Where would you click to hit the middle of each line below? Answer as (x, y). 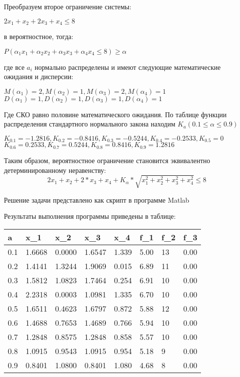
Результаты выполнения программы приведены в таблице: (90, 216)
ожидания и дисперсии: (39, 76)
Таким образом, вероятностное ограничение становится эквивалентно (107, 160)
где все (14, 67)
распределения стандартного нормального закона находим (90, 124)
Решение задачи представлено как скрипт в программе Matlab (97, 199)
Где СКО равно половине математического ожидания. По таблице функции (115, 114)
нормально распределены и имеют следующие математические (128, 67)
